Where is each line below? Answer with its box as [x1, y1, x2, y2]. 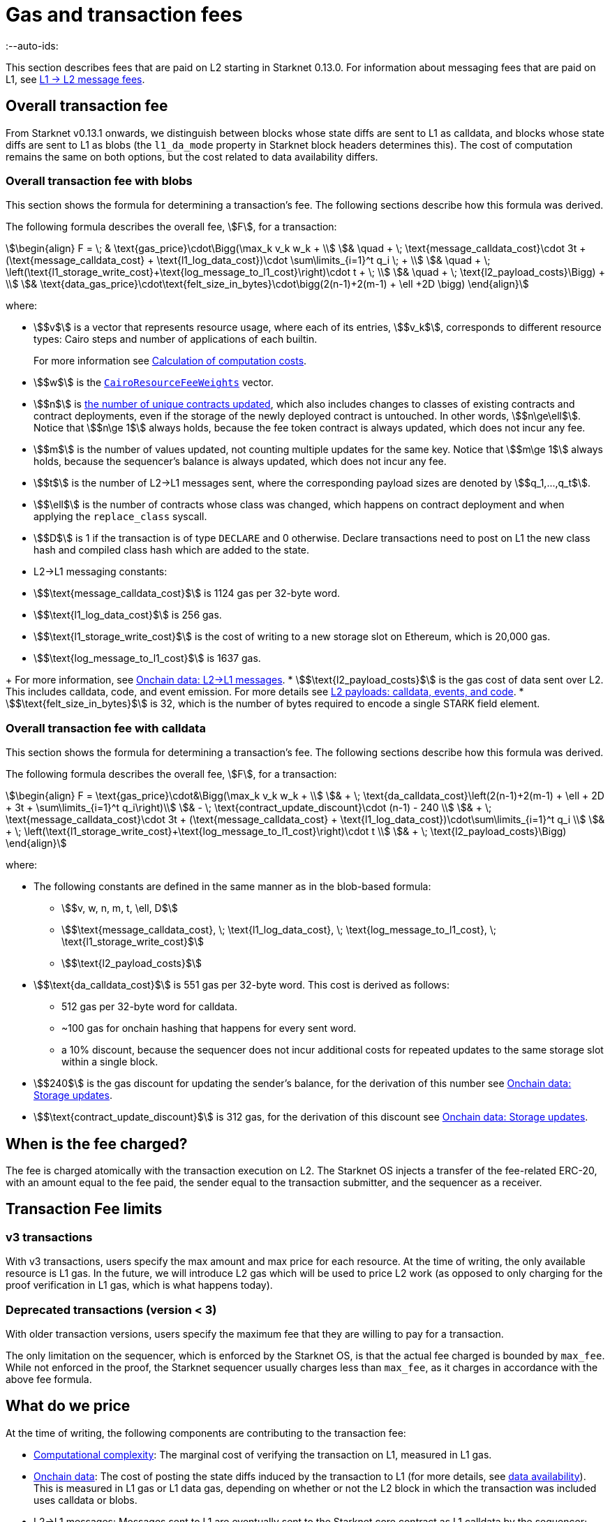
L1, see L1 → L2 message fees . [6, 73, 145, 85]
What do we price [6, 1397, 131, 1415]
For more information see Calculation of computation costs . [34, 355, 307, 367]
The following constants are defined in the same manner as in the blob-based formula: [34, 880, 431, 893]
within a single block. [61, 1056, 158, 1068]
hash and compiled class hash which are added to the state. [34, 544, 310, 556]
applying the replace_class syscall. [34, 510, 207, 523]
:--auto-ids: [6, 39, 59, 52]
